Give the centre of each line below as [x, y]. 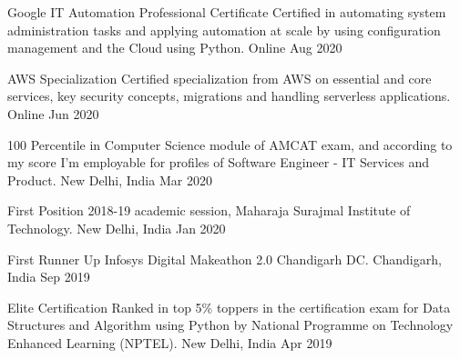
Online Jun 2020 [53, 113]
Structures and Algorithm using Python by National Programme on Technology [230, 325]
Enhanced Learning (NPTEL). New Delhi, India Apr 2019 [170, 342]
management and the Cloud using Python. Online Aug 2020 [175, 48]
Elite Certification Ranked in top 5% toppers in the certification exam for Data [229, 307]
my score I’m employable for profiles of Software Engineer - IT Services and [219, 162]
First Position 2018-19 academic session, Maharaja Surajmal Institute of [209, 210]
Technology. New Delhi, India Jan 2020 [117, 228]
